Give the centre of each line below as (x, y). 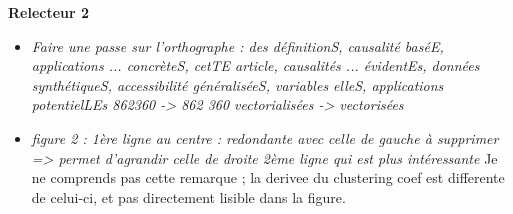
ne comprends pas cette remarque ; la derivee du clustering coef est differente (268, 177)
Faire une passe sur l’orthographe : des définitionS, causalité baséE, (237, 45)
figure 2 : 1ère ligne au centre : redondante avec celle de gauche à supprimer (265, 137)
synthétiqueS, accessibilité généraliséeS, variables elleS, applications (237, 84)
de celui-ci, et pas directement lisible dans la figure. (188, 196)
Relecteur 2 (49, 12)
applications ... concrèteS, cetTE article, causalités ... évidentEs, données (255, 65)
